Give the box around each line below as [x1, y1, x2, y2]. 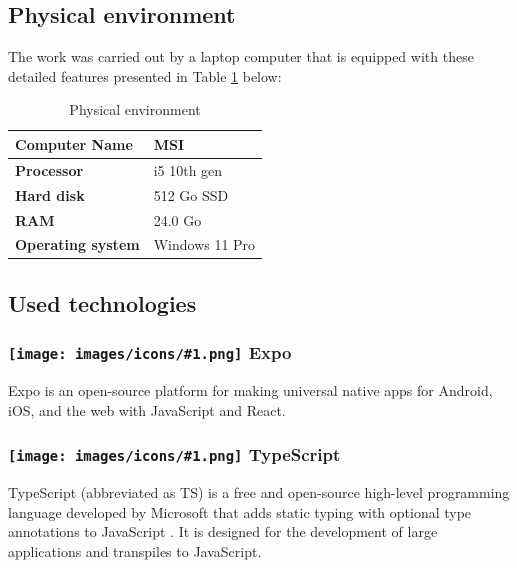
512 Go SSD [153, 184, 229, 205]
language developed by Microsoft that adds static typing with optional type [8, 501, 472, 522]
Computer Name [15, 133, 133, 154]
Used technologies [8, 287, 197, 318]
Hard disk [15, 184, 85, 205]
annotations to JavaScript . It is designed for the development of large [8, 521, 438, 542]
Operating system [15, 234, 140, 255]
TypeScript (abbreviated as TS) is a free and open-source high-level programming [8, 481, 510, 502]
